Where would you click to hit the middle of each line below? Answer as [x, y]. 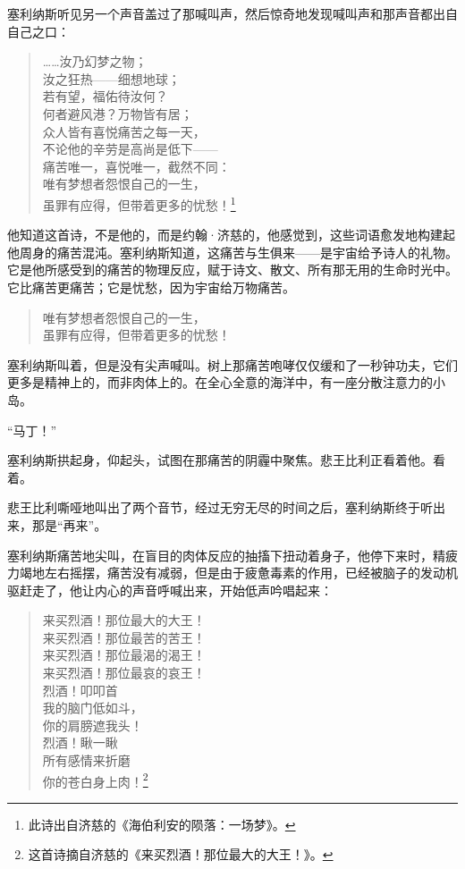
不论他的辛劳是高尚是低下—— [130, 149]
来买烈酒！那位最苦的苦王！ [124, 637]
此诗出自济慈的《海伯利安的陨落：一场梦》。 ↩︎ [162, 824]
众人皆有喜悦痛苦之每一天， [124, 131]
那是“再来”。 [69, 524]
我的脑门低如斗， [93, 708]
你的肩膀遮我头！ [93, 725]
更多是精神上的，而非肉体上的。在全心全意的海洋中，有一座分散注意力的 [220, 382]
